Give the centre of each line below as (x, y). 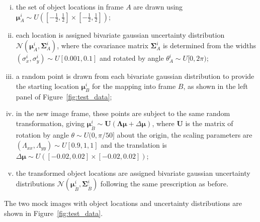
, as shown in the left (215, 86)
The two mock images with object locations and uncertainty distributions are (123, 203)
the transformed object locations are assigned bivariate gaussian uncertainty (133, 173)
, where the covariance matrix (103, 45)
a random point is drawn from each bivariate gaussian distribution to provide (135, 76)
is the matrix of (209, 123)
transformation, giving (50, 123)
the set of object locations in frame (70, 7)
